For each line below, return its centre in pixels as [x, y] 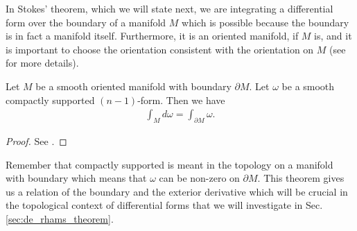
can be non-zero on [199, 178]
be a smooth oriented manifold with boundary [133, 86]
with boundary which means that [76, 178]
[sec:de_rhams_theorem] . [60, 218]
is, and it [333, 36]
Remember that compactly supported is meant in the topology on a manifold [169, 164]
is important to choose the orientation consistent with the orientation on [160, 49]
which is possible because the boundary [265, 22]
